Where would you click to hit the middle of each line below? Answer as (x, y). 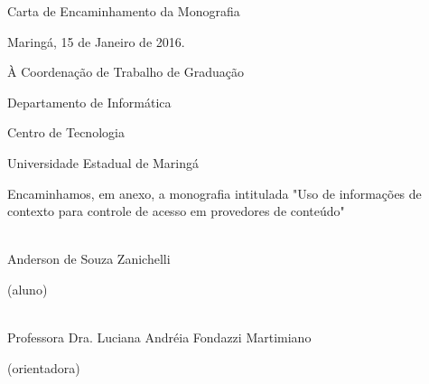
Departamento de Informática (89, 102)
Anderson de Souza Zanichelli (89, 259)
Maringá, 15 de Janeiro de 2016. (96, 41)
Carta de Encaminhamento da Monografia (124, 11)
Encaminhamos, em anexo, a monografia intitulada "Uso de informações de (214, 193)
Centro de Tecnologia (66, 132)
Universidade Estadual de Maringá (103, 162)
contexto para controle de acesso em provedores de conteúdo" (176, 211)
